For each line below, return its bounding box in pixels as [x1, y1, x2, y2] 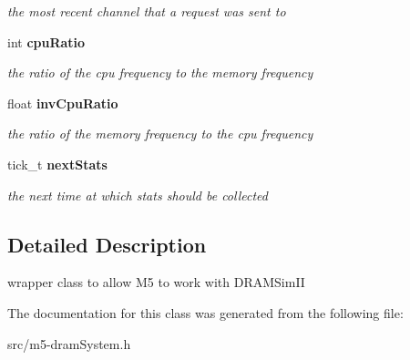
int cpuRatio [7, 32, 86, 51]
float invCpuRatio [7, 93, 118, 112]
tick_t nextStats [7, 154, 108, 173]
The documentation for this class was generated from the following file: [7, 303, 404, 322]
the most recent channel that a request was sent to [7, 2, 286, 20]
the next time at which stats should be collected [7, 185, 268, 204]
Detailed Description [7, 230, 207, 258]
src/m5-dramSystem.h [7, 334, 131, 353]
